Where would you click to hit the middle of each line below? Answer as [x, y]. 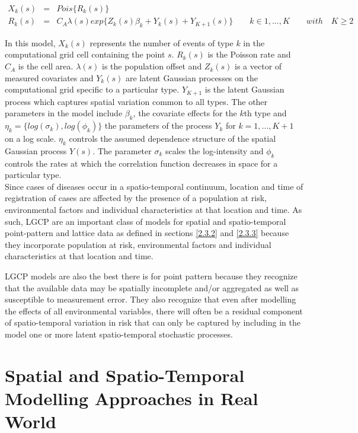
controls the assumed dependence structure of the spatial [172, 139]
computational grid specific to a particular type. [92, 89]
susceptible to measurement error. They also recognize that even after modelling [151, 299]
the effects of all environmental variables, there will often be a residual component [154, 311]
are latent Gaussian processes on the [191, 77]
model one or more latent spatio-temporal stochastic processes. [119, 334]
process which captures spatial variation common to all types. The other [136, 101]
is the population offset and [152, 66]
